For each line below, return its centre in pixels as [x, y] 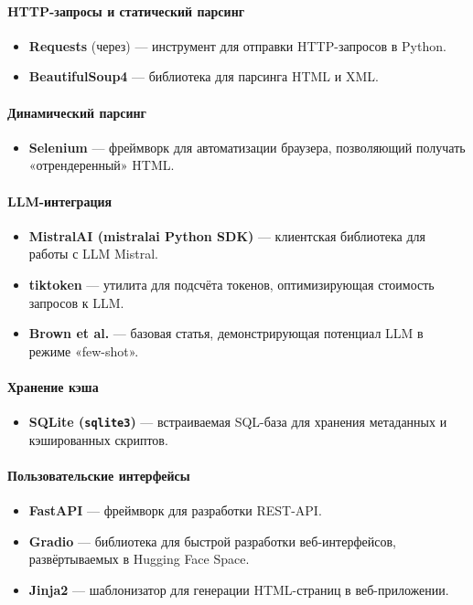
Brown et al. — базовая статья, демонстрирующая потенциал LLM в [226, 333]
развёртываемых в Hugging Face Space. [139, 559]
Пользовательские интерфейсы [99, 475]
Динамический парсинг [77, 112]
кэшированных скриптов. [98, 439]
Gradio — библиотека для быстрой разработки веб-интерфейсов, [212, 541]
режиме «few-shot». [84, 350]
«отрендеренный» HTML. [102, 165]
